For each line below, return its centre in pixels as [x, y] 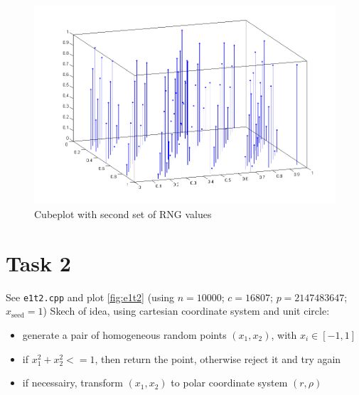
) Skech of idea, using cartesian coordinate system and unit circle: [186, 311]
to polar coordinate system [229, 383]
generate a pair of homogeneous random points [124, 334]
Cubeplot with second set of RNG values [123, 214]
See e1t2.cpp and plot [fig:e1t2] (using [90, 297]
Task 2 [38, 263]
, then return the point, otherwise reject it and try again [218, 358]
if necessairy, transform [73, 383]
